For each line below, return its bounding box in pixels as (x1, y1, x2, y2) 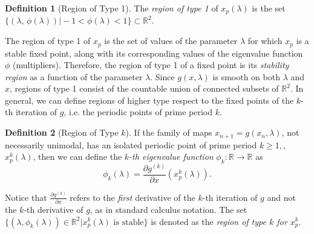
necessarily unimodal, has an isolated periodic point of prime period (5, 138, 257, 151)
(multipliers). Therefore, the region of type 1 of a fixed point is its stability (13, 58, 289, 71)
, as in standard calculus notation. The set (90, 203, 247, 215)
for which (247, 34, 283, 47)
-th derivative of (24, 203, 83, 215)
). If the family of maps (125, 126, 212, 139)
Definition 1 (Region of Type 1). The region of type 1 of (5, 2, 218, 14)
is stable (113, 218, 144, 227)
